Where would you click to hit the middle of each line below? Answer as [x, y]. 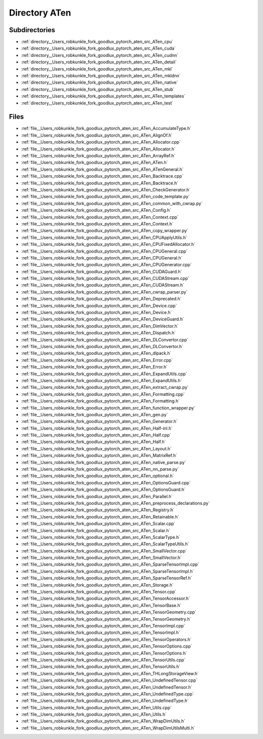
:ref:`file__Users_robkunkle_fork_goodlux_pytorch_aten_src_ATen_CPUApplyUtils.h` [104, 237]
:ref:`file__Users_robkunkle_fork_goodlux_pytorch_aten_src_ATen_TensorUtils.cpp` [103, 660]
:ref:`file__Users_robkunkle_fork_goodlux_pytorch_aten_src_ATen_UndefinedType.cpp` [108, 694]
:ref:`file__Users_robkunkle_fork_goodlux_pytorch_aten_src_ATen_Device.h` [97, 313]
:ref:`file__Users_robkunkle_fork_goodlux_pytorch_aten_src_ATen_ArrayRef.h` [98, 156]
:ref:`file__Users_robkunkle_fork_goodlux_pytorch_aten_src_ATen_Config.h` [96, 210]
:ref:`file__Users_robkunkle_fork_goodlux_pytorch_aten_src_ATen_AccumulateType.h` [106, 129]
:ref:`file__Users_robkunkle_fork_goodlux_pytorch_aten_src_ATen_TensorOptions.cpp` [107, 646]
